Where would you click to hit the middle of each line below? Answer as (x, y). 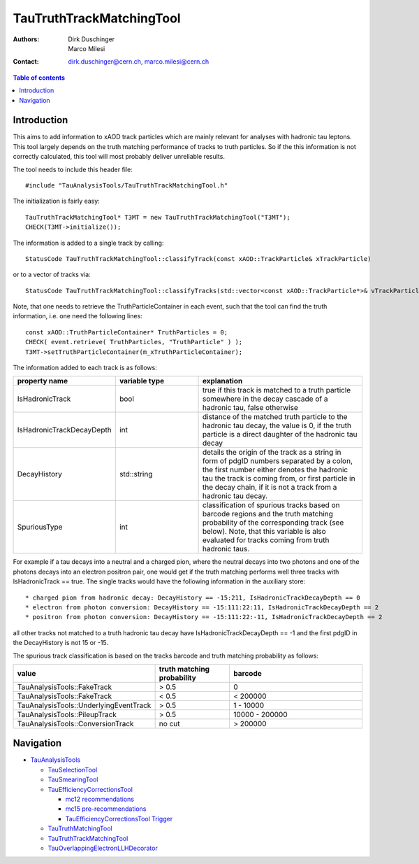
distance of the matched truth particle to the (275, 417)
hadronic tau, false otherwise (250, 408)
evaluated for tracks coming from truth (266, 540)
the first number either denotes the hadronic (275, 470)
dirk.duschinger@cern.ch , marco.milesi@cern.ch (139, 62)
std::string (136, 474)
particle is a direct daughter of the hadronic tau (280, 434)
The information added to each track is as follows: (85, 368)
